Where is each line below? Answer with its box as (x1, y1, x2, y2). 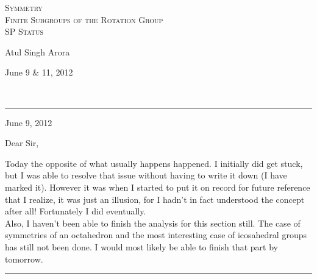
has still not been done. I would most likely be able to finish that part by (5, 240, 278, 253)
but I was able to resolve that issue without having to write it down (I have (5, 169, 287, 182)
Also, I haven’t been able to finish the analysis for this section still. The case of (5, 216, 301, 229)
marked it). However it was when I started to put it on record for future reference (5, 180, 310, 193)
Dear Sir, (5, 136, 39, 149)
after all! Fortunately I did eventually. (5, 205, 146, 217)
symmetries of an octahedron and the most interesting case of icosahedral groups (5, 228, 307, 241)
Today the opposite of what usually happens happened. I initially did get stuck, (5, 157, 303, 169)
